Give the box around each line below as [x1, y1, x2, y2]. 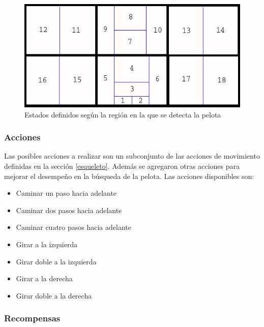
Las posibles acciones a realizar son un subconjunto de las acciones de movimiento [4, 151, 260, 161]
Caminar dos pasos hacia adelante [16, 204, 122, 215]
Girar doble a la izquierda [16, 256, 97, 266]
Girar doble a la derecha [16, 290, 92, 301]
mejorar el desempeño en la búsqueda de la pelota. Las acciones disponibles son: [4, 170, 254, 181]
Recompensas [4, 312, 61, 324]
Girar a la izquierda [16, 239, 78, 249]
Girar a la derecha [16, 273, 73, 284]
